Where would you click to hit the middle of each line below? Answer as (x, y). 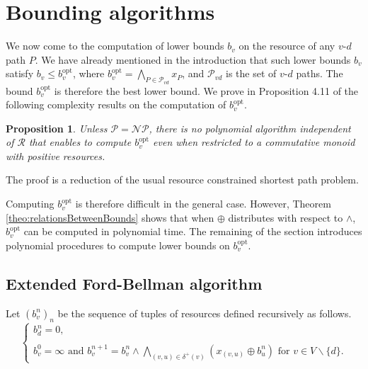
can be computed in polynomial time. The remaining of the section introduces (193, 231)
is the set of (251, 73)
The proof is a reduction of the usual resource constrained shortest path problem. (182, 180)
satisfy (20, 73)
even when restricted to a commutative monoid (254, 142)
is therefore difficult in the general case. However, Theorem (203, 204)
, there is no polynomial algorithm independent (250, 128)
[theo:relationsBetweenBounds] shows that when (110, 217)
